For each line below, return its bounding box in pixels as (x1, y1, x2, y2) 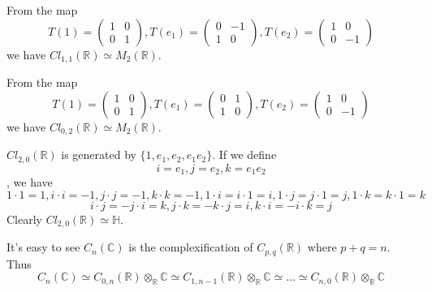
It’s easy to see (6, 238, 80, 255)
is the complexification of (128, 238, 253, 255)
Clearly (6, 210, 42, 227)
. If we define (212, 146, 277, 163)
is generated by (61, 146, 136, 163)
